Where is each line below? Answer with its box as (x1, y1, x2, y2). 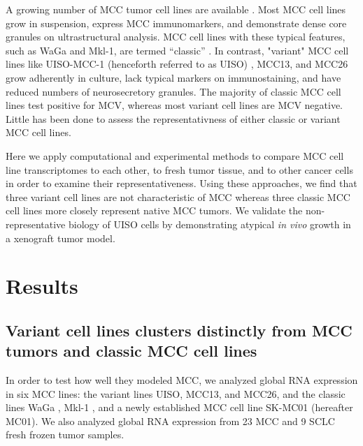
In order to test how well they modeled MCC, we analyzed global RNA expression (6, 373, 358, 387)
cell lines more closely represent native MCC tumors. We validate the (6, 203, 303, 218)
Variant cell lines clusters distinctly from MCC (6, 319, 353, 341)
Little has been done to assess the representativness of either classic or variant (6, 111, 341, 126)
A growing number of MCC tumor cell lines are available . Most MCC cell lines (6, 2, 346, 16)
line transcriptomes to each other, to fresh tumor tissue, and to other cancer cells (6, 162, 353, 177)
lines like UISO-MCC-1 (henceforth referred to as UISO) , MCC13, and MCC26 (6, 57, 348, 71)
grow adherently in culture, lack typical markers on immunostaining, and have (6, 70, 341, 84)
